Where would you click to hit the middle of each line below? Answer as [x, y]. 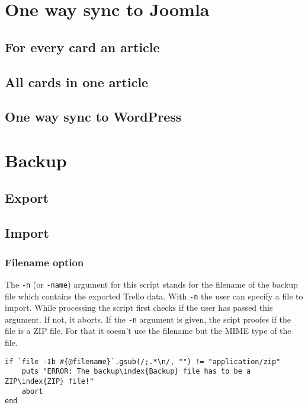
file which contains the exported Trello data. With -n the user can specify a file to [154, 296]
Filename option [44, 262]
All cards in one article [77, 82]
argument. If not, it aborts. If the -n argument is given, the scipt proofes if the [148, 319]
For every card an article [82, 47]
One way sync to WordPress [93, 117]
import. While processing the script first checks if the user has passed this [139, 307]
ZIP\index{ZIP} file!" [49, 381]
